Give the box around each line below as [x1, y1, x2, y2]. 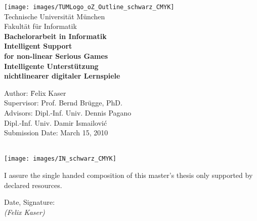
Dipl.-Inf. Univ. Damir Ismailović [4, 117, 107, 128]
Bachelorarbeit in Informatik [4, 30, 107, 41]
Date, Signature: [4, 197, 55, 207]
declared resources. [4, 179, 62, 190]
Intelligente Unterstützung [4, 60, 99, 71]
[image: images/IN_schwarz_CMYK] [4, 155, 116, 163]
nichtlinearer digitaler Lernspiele [4, 70, 120, 81]
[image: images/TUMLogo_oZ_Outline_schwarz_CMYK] [4, 4, 175, 11]
